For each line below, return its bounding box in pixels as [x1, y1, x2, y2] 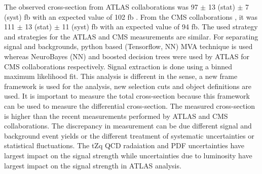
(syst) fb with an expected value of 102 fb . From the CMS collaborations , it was [4, 11, 257, 22]
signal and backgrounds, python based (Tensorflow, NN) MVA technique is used [4, 41, 253, 52]
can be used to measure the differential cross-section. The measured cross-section [4, 100, 255, 111]
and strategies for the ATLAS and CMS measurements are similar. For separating [4, 31, 258, 41]
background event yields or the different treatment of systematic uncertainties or [4, 130, 254, 141]
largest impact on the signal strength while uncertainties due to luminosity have [4, 150, 252, 160]
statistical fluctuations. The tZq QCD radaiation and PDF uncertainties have [4, 140, 245, 151]
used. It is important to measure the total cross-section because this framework [4, 91, 250, 101]
